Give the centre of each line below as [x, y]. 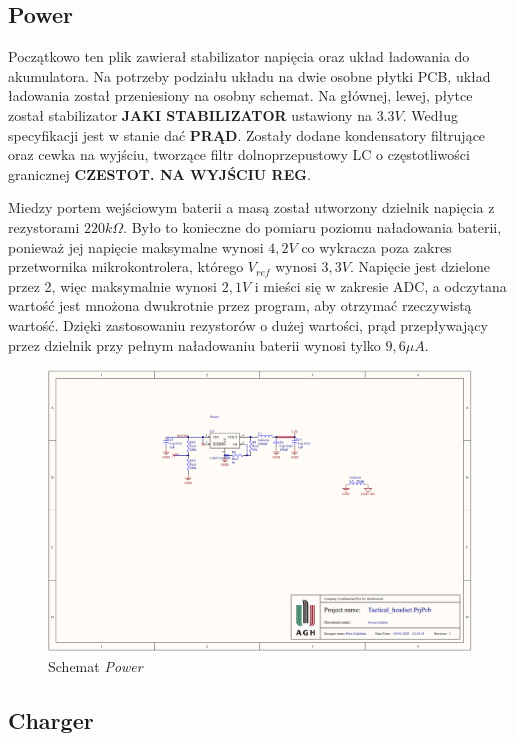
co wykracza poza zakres [376, 246]
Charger [51, 720]
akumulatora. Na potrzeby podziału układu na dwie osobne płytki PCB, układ [249, 75]
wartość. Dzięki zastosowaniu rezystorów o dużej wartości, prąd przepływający [248, 324]
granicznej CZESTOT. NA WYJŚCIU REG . [159, 173]
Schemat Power [95, 666]
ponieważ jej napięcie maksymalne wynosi [136, 246]
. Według [430, 114]
